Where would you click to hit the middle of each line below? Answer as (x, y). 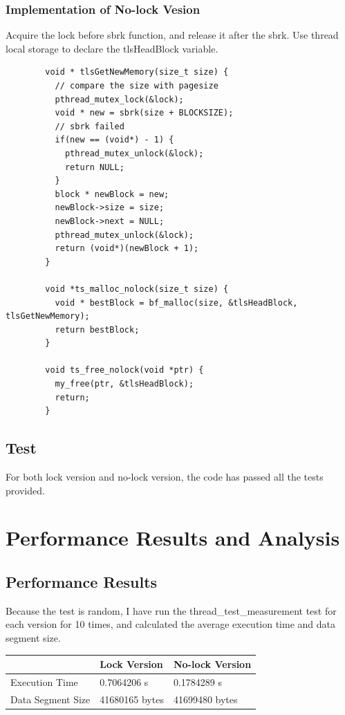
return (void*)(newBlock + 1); (127, 249)
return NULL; (94, 167)
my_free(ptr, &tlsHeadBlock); (124, 384)
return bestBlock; (97, 329)
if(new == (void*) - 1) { (114, 140)
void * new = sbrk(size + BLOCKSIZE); (144, 113)
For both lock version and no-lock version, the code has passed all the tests (165, 477)
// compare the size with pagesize (137, 86)
